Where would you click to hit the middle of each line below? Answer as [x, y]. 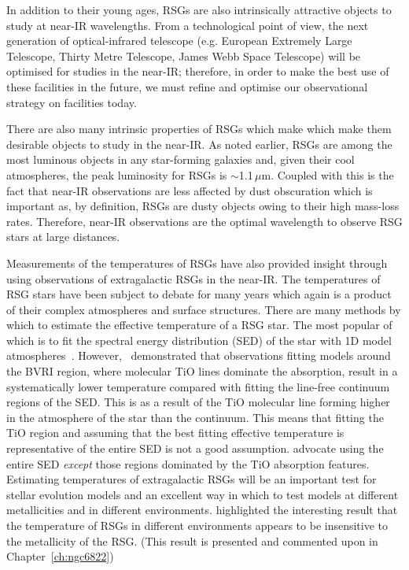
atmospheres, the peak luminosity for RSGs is [117, 174]
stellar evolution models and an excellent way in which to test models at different [203, 494]
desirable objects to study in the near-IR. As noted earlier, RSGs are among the [199, 144]
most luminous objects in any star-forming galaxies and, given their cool [181, 159]
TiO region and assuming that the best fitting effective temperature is [175, 433]
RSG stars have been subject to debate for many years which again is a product [199, 294]
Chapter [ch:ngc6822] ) [60, 556]
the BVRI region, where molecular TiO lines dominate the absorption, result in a [202, 371]
